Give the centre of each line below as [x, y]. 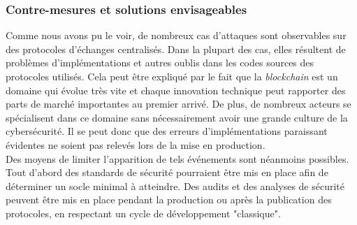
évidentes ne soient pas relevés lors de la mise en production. [136, 144]
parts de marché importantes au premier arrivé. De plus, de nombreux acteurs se [178, 104]
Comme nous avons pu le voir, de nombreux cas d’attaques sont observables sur [176, 35]
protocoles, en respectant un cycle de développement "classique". [143, 213]
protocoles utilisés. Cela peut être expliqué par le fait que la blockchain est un [172, 76]
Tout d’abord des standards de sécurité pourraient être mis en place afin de [167, 172]
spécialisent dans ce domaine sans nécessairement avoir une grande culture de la [177, 117]
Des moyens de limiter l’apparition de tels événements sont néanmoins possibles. [177, 158]
